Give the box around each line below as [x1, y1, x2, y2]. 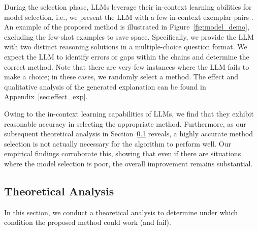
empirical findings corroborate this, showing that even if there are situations [4, 148, 241, 159]
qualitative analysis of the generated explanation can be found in [4, 81, 206, 92]
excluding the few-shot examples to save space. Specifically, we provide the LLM [4, 31, 254, 42]
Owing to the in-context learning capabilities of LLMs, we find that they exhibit [4, 108, 254, 119]
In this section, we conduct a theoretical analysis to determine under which [4, 207, 238, 217]
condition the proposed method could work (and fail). [4, 217, 171, 227]
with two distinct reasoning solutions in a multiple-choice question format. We [4, 41, 247, 52]
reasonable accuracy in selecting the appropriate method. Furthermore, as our [4, 118, 246, 129]
